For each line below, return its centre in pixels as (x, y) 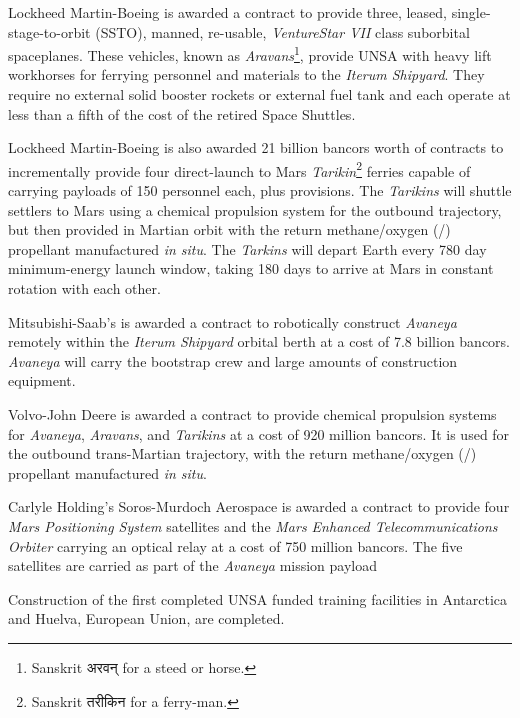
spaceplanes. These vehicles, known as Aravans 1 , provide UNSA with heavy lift (250, 53)
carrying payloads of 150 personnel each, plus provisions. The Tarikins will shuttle (260, 190)
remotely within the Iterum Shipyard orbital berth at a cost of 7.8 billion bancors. (259, 341)
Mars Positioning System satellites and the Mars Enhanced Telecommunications (253, 525)
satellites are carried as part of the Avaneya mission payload (193, 565)
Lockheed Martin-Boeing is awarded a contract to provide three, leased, (227, 12)
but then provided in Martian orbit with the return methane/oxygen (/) (229, 229)
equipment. (42, 380)
